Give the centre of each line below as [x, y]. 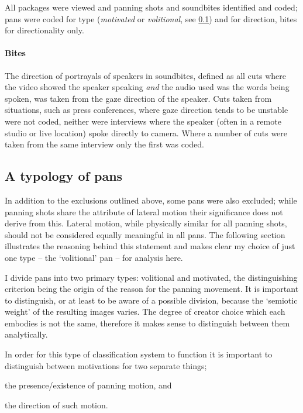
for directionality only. [44, 30]
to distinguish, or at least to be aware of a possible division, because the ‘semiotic [151, 300]
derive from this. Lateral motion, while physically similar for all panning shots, [146, 223]
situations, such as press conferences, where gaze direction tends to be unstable [147, 110]
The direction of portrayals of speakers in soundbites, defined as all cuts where [146, 75]
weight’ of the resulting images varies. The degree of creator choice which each [145, 312]
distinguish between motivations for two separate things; [106, 365]
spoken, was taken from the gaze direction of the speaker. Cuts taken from [138, 98]
